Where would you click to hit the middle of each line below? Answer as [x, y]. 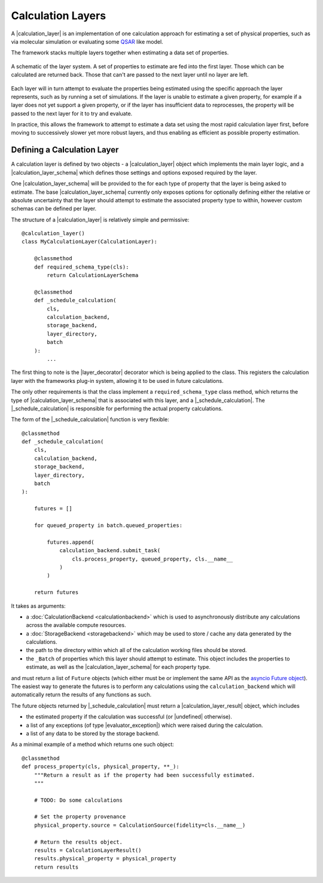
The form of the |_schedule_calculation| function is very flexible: [90, 419]
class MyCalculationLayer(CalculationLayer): [90, 242]
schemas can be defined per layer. [54, 209]
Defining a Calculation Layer [65, 150]
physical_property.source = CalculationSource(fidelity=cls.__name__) [140, 825]
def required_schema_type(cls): [81, 267]
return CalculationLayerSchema [93, 275]
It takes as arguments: [38, 606]
